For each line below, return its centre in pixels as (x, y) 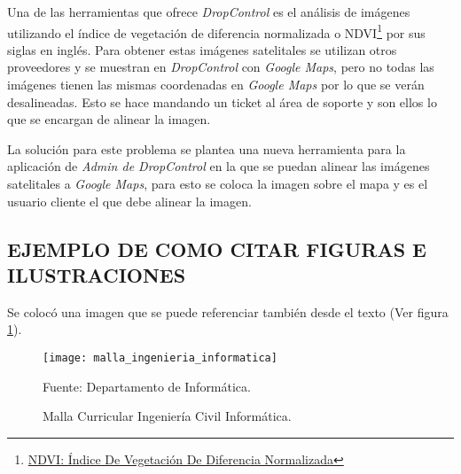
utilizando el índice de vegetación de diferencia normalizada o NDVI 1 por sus (216, 31)
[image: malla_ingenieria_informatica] (160, 357)
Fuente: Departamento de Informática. (147, 386)
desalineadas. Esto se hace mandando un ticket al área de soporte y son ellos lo (222, 101)
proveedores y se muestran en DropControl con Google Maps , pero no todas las (221, 67)
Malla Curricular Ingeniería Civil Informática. (167, 416)
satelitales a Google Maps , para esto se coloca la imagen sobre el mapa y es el (218, 183)
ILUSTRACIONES (97, 274)
